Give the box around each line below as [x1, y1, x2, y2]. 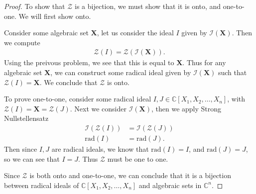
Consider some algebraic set [4, 27, 89, 38]
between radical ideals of [4, 180, 79, 190]
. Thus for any [182, 57, 226, 68]
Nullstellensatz [4, 113, 49, 123]
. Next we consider [70, 103, 127, 113]
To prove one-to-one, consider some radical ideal [4, 94, 151, 104]
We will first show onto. [18, 10, 91, 21]
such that [218, 67, 247, 77]
